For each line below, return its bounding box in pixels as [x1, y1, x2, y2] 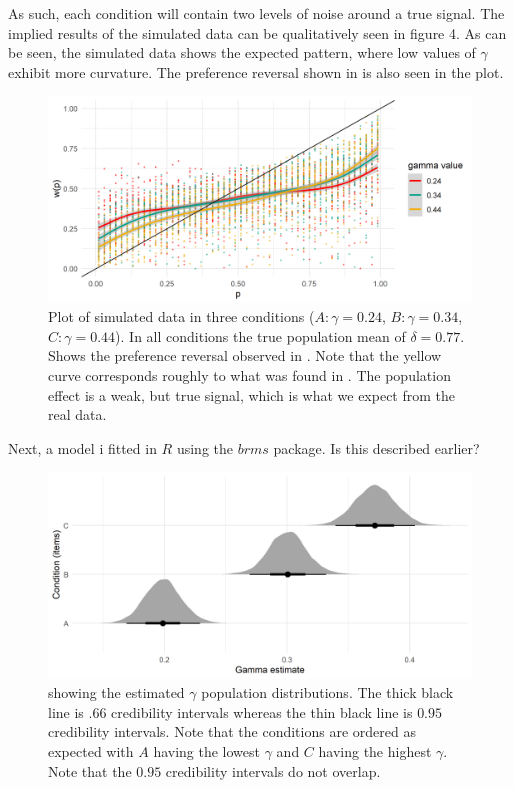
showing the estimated [48, 682, 185, 703]
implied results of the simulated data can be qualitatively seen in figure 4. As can [8, 22, 507, 43]
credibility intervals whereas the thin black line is [111, 701, 413, 722]
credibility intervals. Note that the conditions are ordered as [48, 721, 416, 742]
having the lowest [153, 740, 261, 761]
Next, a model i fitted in [8, 437, 157, 458]
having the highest [318, 740, 432, 761]
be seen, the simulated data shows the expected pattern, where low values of [8, 42, 476, 63]
